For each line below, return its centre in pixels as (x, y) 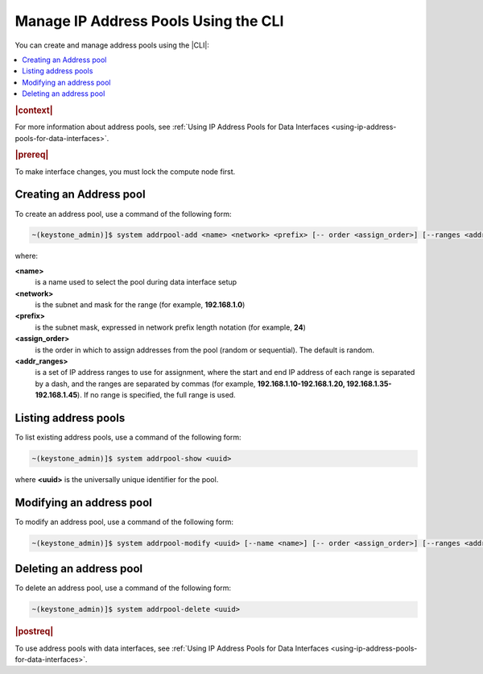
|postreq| (34, 631)
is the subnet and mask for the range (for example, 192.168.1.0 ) (140, 305)
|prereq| (32, 155)
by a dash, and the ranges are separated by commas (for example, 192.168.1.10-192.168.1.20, (190, 384)
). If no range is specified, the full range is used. (157, 395)
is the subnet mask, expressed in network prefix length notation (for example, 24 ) (170, 327)
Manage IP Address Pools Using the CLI (149, 21)
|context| (34, 110)
